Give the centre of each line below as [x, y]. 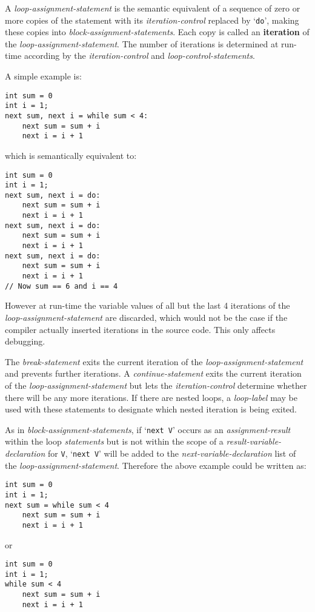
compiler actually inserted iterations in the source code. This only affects [140, 329]
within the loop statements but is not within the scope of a [114, 441]
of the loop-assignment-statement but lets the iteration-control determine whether [156, 385]
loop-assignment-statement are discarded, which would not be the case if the [146, 317]
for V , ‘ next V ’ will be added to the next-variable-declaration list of [172, 453]
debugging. [25, 341]
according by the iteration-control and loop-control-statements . [139, 55]
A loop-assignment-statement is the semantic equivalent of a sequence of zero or [153, 8]
